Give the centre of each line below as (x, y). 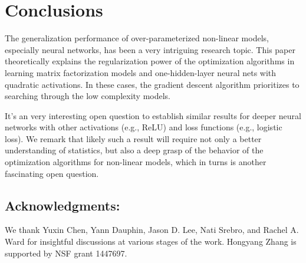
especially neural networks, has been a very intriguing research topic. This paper (150, 49)
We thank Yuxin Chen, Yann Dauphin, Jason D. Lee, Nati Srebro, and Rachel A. (152, 230)
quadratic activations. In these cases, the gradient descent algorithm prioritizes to (152, 84)
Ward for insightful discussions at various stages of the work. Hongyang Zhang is (151, 241)
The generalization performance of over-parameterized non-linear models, (137, 38)
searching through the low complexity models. (88, 96)
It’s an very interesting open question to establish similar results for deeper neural (153, 115)
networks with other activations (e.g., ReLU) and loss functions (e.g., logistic (144, 127)
